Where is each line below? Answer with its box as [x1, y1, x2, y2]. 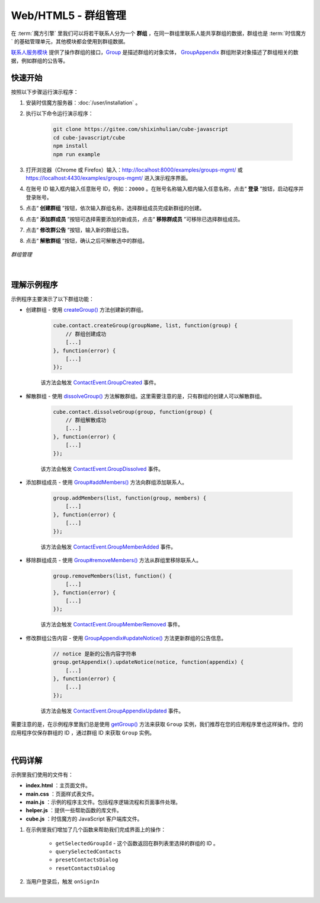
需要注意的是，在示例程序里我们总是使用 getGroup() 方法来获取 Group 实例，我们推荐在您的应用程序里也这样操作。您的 [11, 721, 303, 728]
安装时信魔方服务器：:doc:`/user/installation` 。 [25, 99, 141, 106]
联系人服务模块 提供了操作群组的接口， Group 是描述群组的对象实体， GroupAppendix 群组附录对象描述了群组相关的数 [11, 49, 299, 56]
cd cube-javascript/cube [53, 134, 126, 141]
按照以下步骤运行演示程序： [11, 88, 79, 95]
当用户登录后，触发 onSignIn [25, 878, 100, 885]
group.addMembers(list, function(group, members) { [53, 495, 207, 501]
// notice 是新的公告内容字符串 [53, 650, 136, 657]
